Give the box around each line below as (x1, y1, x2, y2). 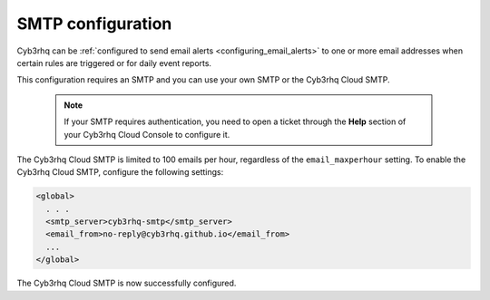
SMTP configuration (16, 14, 172, 34)
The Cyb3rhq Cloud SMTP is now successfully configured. (16, 277, 237, 289)
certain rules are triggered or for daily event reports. (16, 57, 212, 68)
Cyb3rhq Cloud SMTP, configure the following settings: (16, 167, 224, 178)
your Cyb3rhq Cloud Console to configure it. (64, 129, 230, 140)
